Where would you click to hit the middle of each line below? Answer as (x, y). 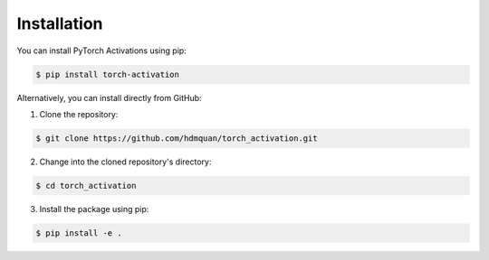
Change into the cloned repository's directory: (125, 162)
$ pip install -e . (79, 233)
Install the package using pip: (94, 209)
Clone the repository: (79, 114)
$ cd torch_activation (86, 186)
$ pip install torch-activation (108, 74)
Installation (60, 23)
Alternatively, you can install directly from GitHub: (110, 97)
